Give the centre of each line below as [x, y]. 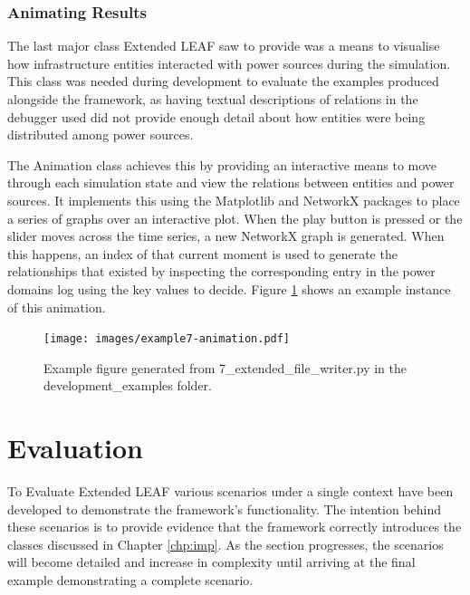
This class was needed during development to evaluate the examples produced [223, 81]
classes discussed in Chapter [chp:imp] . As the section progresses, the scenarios [225, 544]
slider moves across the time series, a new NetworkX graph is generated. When [226, 236]
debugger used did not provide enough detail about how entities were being [216, 116]
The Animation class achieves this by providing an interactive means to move [222, 164]
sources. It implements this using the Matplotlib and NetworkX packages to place [234, 200]
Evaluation [75, 448]
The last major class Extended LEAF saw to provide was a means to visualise [224, 46]
